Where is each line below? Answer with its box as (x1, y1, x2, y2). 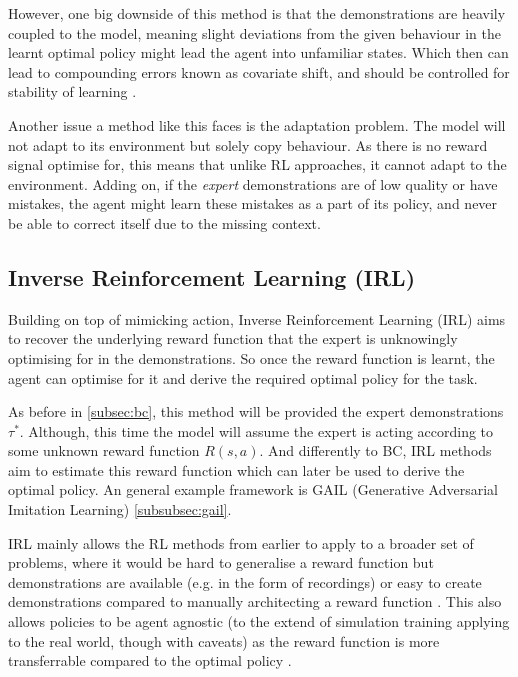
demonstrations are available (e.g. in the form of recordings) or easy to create (8, 571, 482, 592)
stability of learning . (8, 81, 137, 102)
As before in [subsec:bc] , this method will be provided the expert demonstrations (8, 401, 504, 422)
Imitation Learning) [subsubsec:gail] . (8, 499, 232, 520)
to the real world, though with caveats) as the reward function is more (8, 630, 440, 651)
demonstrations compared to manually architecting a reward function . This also (8, 591, 502, 612)
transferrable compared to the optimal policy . (8, 650, 292, 671)
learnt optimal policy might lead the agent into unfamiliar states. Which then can (8, 42, 509, 63)
